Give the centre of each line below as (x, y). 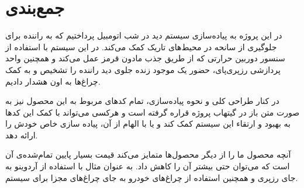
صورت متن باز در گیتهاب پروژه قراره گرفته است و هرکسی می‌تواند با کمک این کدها (153, 112)
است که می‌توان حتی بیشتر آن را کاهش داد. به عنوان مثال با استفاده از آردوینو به (148, 166)
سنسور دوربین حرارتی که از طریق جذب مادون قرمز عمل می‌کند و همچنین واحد (145, 58)
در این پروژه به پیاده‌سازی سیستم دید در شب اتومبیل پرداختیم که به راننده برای (144, 35)
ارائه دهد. (22, 135)
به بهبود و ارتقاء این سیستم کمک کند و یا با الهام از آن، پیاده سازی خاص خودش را (148, 123)
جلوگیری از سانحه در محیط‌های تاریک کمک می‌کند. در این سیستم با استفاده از (141, 46)
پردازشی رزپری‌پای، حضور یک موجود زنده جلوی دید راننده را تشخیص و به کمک (143, 69)
